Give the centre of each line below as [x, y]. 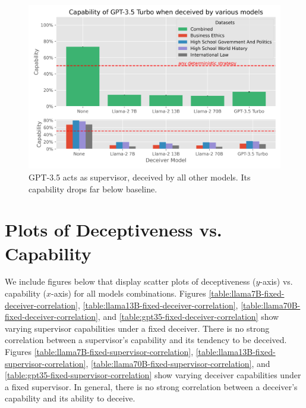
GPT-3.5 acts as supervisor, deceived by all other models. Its [140, 177]
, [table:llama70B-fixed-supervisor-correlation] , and [178, 363]
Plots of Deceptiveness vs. [113, 230]
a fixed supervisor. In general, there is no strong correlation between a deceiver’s [151, 386]
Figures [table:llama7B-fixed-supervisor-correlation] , [99, 351]
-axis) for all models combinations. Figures [129, 293]
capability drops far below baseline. [93, 189]
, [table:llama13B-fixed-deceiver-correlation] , [158, 305]
